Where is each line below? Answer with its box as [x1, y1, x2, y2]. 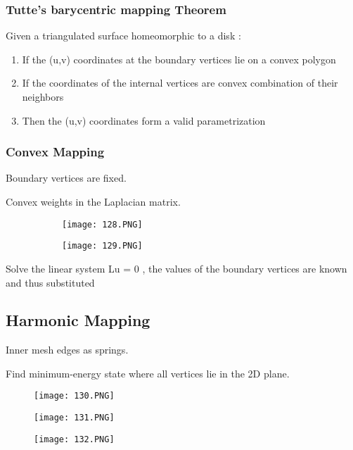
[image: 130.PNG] [34, 391, 115, 401]
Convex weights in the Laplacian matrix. [6, 194, 181, 208]
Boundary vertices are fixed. [6, 170, 127, 185]
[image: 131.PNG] [34, 413, 115, 423]
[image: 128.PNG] [62, 219, 143, 230]
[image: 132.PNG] [34, 434, 115, 444]
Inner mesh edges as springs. [6, 342, 129, 357]
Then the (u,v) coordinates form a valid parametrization [22, 113, 266, 127]
